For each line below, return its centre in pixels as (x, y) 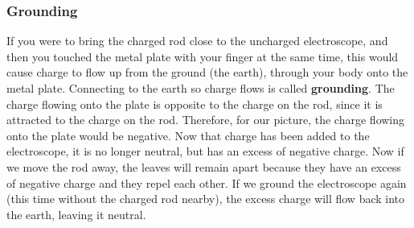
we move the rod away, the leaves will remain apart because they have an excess (204, 166)
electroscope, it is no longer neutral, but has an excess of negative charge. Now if (205, 151)
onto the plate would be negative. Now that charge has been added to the (188, 135)
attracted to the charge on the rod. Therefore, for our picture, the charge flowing (206, 120)
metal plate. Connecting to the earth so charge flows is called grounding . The (201, 88)
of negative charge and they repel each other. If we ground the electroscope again (207, 182)
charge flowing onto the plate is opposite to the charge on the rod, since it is (195, 104)
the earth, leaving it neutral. (76, 214)
